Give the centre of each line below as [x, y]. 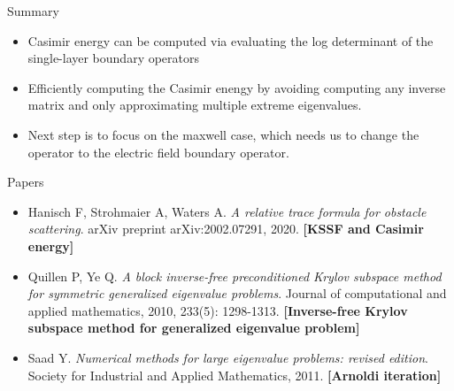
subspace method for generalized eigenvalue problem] [194, 328]
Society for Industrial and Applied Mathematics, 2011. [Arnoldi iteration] [235, 375]
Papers [26, 182]
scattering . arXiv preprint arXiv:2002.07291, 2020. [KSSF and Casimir [226, 229]
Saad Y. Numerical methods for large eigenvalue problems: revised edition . [228, 357]
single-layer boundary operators [114, 58]
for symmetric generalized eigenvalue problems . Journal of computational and [237, 293]
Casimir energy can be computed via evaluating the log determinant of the [231, 40]
